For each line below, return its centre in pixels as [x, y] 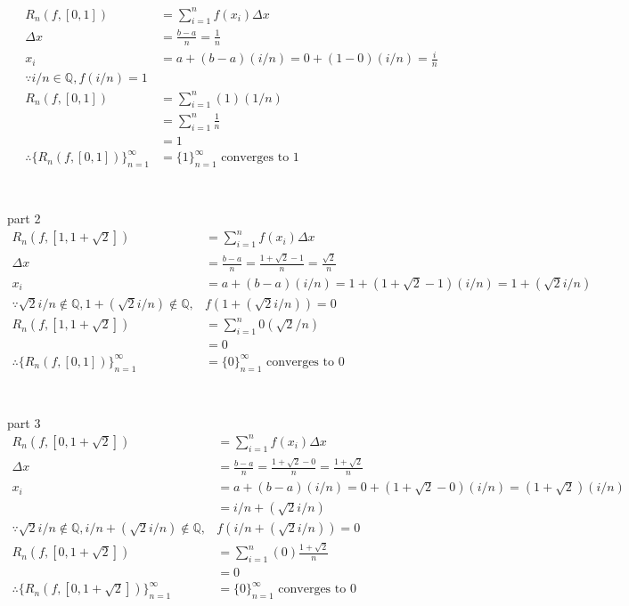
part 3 [24, 422]
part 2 [24, 218]
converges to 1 [260, 158]
